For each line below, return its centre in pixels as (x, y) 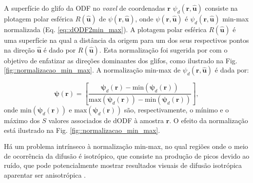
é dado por (60, 49)
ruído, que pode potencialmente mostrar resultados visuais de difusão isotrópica (123, 165)
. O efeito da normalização (209, 120)
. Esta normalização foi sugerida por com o (163, 49)
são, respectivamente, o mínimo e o (176, 110)
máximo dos (22, 120)
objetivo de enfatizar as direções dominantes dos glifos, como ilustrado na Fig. (121, 60)
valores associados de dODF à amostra (106, 120)
